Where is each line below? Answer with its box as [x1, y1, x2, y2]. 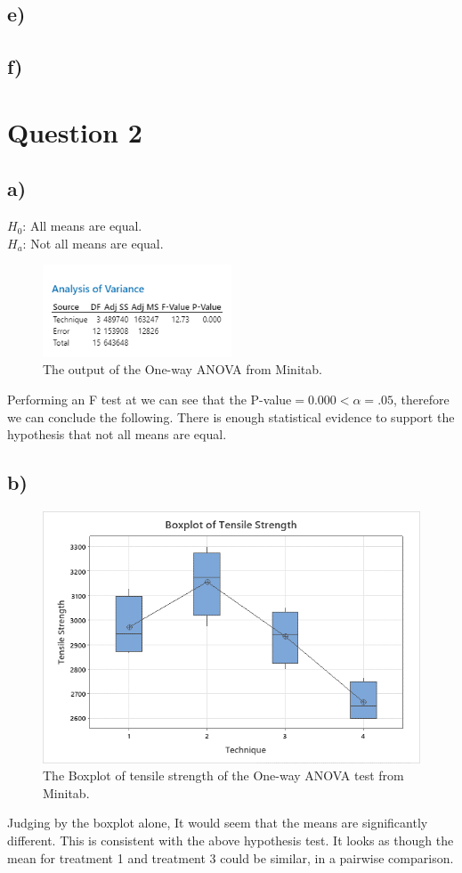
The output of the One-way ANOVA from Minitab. [43, 360, 322, 379]
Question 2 [7, 113, 142, 150]
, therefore [393, 389, 450, 408]
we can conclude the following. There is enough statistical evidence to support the [7, 407, 455, 426]
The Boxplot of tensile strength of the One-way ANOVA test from [43, 766, 404, 785]
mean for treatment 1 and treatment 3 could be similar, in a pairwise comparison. [7, 848, 454, 867]
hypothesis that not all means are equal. [7, 425, 227, 444]
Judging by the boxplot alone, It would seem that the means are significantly [7, 813, 428, 832]
